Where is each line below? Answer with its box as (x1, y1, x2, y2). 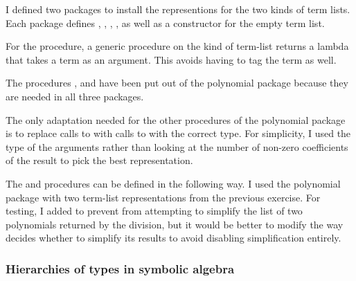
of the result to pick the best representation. (6, 153, 193, 167)
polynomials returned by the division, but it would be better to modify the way (6, 217, 344, 231)
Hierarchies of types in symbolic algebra (6, 260, 235, 277)
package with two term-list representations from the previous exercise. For (6, 190, 321, 204)
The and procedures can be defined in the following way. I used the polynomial (6, 176, 341, 190)
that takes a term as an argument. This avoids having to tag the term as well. (6, 52, 337, 66)
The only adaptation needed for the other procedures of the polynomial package (6, 112, 346, 127)
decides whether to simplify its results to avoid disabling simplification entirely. (6, 230, 341, 245)
